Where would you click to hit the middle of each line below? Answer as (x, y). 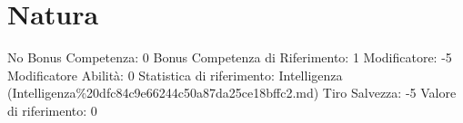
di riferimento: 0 (52, 110)
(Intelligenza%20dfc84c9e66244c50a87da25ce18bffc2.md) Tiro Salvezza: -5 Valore (232, 93)
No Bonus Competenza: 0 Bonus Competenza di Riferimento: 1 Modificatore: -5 (230, 57)
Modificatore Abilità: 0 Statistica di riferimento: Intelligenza (175, 75)
